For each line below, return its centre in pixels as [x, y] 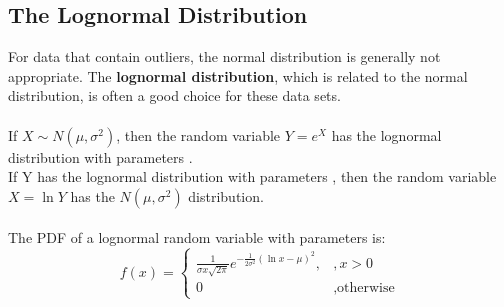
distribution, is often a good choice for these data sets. [174, 95]
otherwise [366, 288]
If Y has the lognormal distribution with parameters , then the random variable [252, 176]
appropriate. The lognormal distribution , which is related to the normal [238, 75]
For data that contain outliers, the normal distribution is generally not [224, 56]
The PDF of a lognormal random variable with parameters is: [197, 237]
